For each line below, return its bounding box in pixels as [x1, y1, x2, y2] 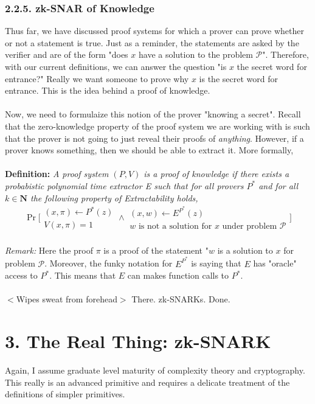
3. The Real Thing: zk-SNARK [5, 329, 271, 353]
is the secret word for [199, 72, 278, 85]
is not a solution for [138, 222, 212, 231]
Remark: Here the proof [5, 243, 93, 256]
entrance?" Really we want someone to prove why [5, 72, 189, 85]
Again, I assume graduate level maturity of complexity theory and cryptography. [5, 364, 305, 376]
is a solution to [217, 243, 273, 256]
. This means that [49, 269, 116, 282]
